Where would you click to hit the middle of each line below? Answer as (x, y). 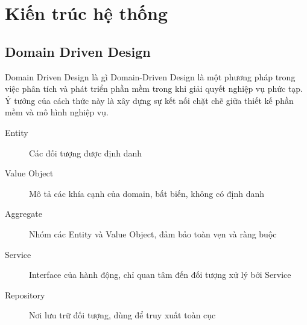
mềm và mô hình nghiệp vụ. (57, 112)
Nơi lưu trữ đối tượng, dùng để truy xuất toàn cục (122, 315)
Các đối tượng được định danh (86, 153)
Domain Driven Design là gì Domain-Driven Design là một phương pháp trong (150, 76)
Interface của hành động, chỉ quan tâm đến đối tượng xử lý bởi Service (160, 275)
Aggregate (24, 214)
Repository (25, 294)
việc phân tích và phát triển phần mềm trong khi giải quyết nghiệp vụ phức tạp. (154, 88)
